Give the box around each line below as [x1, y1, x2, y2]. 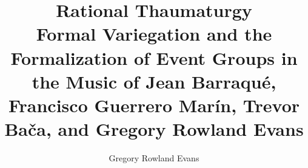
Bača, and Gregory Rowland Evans [4, 116, 304, 141]
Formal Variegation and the [36, 21, 272, 46]
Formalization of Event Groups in [10, 45, 298, 70]
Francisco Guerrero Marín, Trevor [8, 92, 300, 117]
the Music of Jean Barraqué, [32, 69, 276, 93]
